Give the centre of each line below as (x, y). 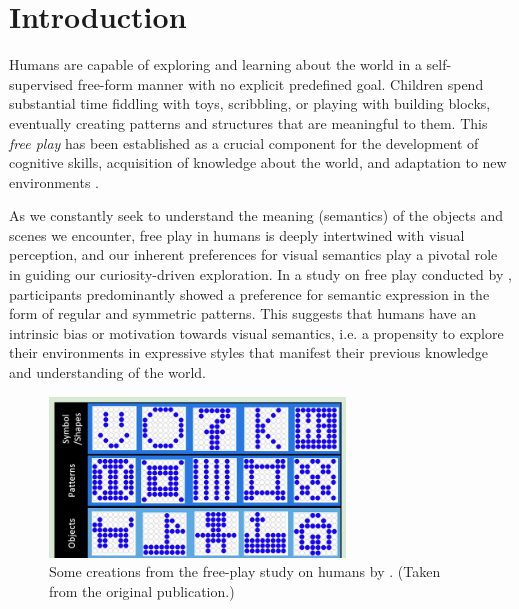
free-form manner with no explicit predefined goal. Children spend (280, 83)
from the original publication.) (142, 590)
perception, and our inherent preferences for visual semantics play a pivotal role (253, 254)
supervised (41, 83)
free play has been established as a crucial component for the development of (244, 142)
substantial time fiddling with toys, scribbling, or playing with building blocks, (250, 103)
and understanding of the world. (107, 372)
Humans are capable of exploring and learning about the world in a (215, 64)
